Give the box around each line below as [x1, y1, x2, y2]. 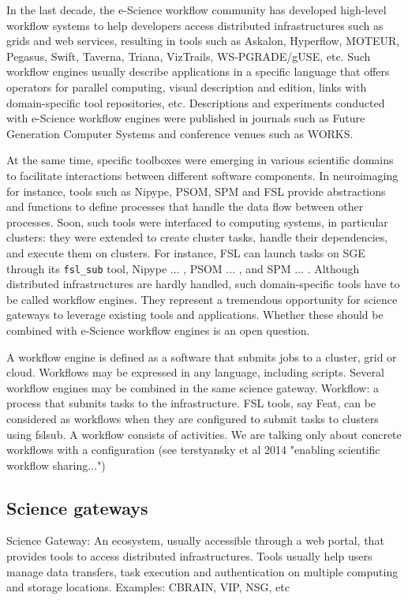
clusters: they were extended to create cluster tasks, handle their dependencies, [6, 229, 388, 246]
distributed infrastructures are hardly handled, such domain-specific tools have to [6, 276, 400, 292]
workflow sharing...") [6, 456, 106, 473]
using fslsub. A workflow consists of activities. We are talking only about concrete [6, 426, 402, 442]
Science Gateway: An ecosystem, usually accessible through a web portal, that [6, 532, 384, 549]
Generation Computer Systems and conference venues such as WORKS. [6, 125, 354, 141]
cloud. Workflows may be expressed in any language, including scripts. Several [6, 364, 384, 381]
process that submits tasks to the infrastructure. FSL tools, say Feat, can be [6, 395, 376, 411]
